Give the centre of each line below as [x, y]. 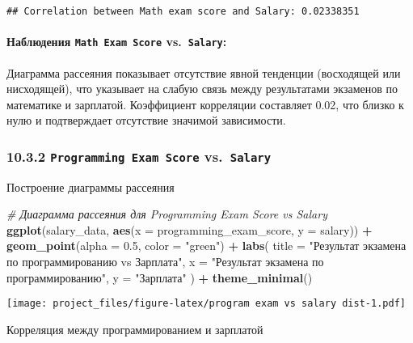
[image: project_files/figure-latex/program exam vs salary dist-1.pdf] [206, 304]
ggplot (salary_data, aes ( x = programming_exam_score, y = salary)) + [190, 229]
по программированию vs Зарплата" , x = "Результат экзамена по [165, 262]
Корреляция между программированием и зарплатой [135, 329]
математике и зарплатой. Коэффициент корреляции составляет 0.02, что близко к [205, 104]
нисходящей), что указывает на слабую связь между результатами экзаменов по [202, 89]
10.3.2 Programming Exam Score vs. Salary [139, 156]
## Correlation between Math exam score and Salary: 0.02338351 [183, 11]
